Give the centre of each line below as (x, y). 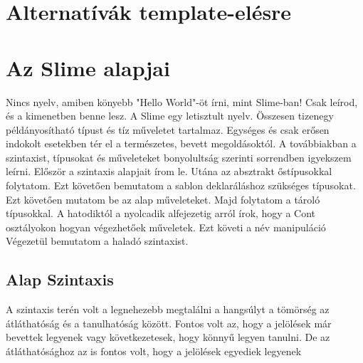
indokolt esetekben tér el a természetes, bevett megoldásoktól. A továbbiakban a (181, 143)
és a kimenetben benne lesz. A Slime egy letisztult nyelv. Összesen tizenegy (170, 116)
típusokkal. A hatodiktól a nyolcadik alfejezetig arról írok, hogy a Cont (161, 213)
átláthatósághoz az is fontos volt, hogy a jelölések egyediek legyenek (154, 351)
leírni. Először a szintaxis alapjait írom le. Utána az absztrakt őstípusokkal (169, 171)
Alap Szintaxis (60, 279)
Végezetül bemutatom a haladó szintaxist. (97, 241)
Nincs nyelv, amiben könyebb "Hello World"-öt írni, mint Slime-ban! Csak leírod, (182, 101)
